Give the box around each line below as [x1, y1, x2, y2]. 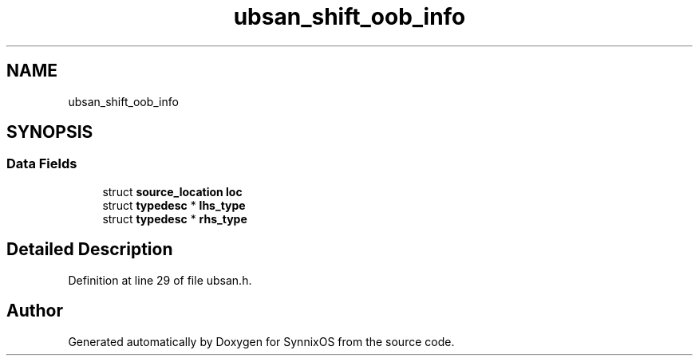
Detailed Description [6, 239, 173, 260]
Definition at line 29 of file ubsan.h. [68, 273, 252, 287]
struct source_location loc [102, 184, 243, 199]
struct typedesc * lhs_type [102, 198, 246, 212]
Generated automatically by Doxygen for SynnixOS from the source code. [68, 334, 455, 348]
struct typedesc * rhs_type [102, 211, 247, 226]
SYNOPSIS [6, 122, 93, 143]
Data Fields [6, 155, 77, 172]
